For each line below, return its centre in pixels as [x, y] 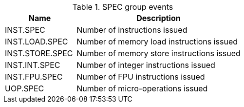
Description [159, 18]
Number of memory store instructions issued [159, 53]
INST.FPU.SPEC [34, 77]
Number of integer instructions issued [146, 65]
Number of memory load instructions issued [157, 42]
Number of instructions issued [132, 30]
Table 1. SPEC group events [123, 7]
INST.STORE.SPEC [39, 53]
